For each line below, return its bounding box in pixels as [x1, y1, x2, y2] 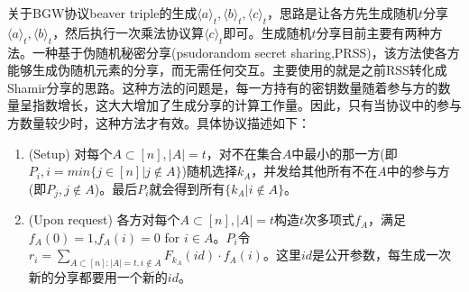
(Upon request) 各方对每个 [28, 210, 180, 229]
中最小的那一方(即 [291, 143, 398, 162]
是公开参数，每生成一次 [312, 245, 452, 264]
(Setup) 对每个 [28, 143, 113, 162]
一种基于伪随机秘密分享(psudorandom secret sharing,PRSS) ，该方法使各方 [32, 42, 460, 61]
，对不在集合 [206, 143, 282, 162]
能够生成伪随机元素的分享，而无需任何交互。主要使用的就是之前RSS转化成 [7, 60, 447, 79]
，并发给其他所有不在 [251, 161, 378, 180]
